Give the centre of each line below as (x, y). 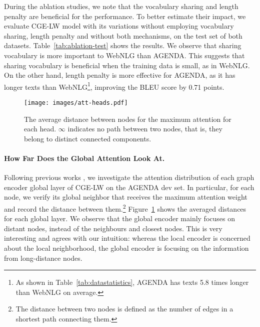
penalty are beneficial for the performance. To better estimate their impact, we (125, 16)
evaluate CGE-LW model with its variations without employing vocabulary (119, 26)
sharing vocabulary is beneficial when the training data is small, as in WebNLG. (127, 65)
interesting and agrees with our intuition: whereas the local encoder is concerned (127, 238)
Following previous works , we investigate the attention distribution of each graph (129, 177)
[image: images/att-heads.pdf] (76, 103)
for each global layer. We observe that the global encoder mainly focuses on (119, 218)
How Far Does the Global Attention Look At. (84, 158)
